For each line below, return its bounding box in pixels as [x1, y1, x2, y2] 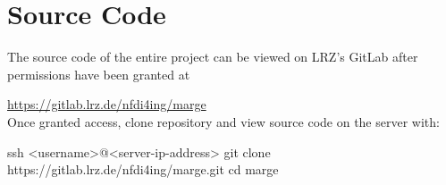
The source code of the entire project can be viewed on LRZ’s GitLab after [7, 47, 418, 66]
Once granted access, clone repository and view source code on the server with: [7, 112, 440, 130]
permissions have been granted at [7, 64, 190, 83]
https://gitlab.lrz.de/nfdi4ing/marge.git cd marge [7, 160, 279, 179]
